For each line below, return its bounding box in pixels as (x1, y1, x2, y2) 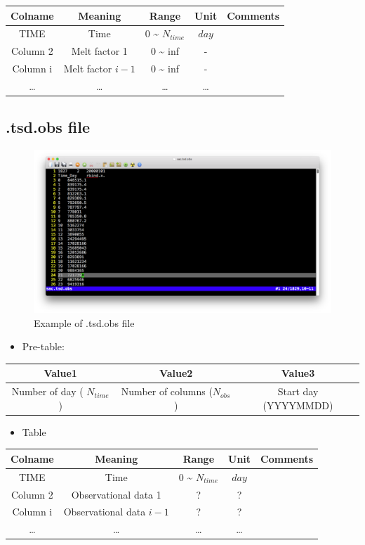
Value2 (159, 366, 193, 380)
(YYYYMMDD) (263, 397, 333, 412)
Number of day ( (11, 384, 84, 399)
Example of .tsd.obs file (34, 315, 135, 330)
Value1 (44, 366, 77, 380)
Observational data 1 (71, 487, 161, 501)
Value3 (281, 366, 315, 380)
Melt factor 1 (71, 44, 128, 58)
